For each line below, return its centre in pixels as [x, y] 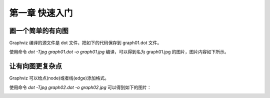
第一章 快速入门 [41, 13]
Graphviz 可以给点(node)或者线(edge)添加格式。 [59, 78]
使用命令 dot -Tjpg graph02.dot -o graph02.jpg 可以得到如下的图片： [80, 87]
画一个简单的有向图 [39, 31]
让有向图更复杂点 [35, 66]
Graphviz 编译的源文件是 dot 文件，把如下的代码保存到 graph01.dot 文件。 [85, 43]
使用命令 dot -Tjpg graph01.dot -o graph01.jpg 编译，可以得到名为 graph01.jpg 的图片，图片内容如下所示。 [119, 52]
